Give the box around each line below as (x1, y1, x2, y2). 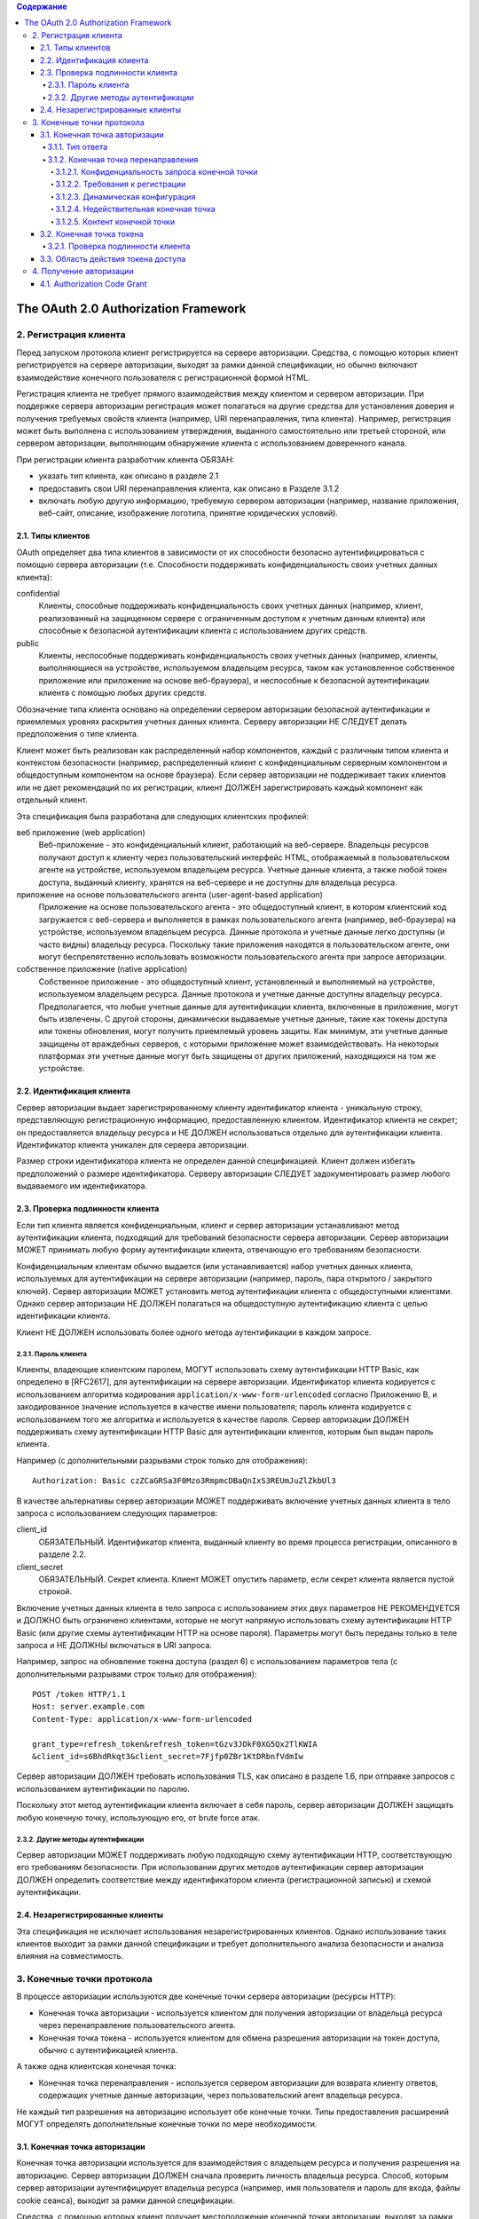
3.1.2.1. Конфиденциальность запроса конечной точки (55, 167, 258, 178)
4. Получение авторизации (32, 266, 134, 277)
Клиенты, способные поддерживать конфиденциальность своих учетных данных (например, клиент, (38, 600, 423, 612)
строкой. (38, 1586, 73, 1597)
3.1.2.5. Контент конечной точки (55, 216, 176, 226)
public (16, 637, 40, 648)
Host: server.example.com (32, 1702, 145, 1712)
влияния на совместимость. (16, 1951, 124, 1962)
